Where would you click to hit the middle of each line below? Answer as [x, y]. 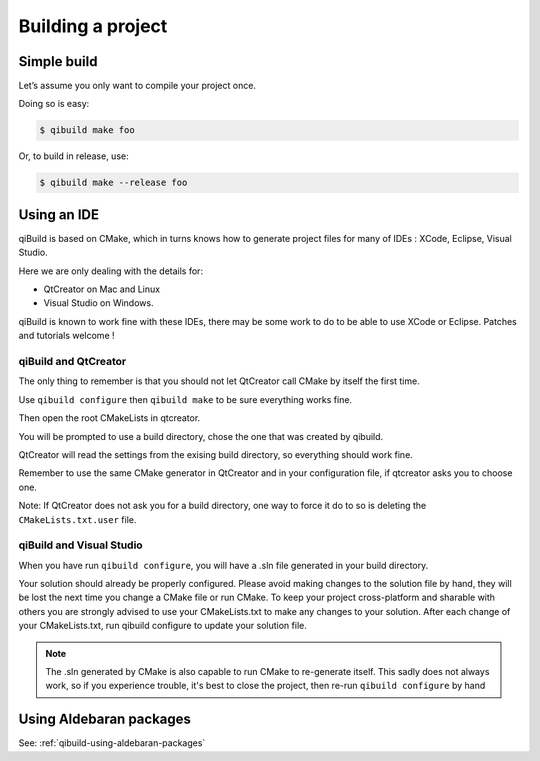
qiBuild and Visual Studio [81, 545]
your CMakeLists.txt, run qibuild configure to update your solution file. [162, 626]
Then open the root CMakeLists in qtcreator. [109, 418]
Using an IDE [59, 214]
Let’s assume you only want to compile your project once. [137, 86]
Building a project [93, 26]
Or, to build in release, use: [73, 156]
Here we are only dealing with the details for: [111, 271]
